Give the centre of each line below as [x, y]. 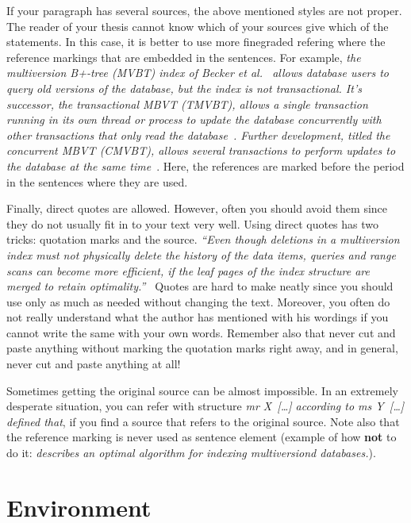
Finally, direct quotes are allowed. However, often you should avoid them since [197, 208]
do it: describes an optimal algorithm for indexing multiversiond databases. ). [191, 453]
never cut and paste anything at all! [94, 364]
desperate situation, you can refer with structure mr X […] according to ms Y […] [205, 406]
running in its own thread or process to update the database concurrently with [194, 119]
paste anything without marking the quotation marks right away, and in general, [202, 348]
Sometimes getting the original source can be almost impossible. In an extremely [202, 390]
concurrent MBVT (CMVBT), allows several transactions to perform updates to [201, 150]
